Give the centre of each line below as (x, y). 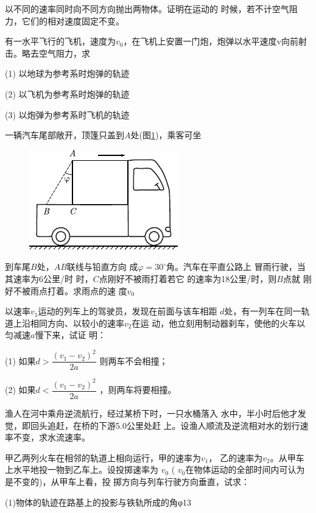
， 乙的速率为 (236, 457)
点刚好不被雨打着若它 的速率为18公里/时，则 (188, 278)
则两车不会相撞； (134, 360)
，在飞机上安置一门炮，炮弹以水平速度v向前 (211, 41)
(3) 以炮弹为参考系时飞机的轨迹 (67, 114)
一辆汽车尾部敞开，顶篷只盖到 (65, 135)
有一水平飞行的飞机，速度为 (60, 41)
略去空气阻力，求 (56, 53)
